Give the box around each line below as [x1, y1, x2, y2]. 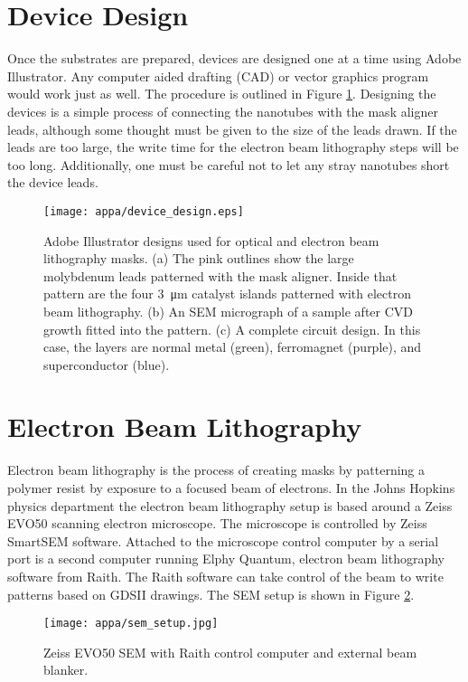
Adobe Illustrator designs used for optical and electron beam [43, 231, 379, 250]
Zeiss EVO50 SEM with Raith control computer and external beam [43, 642, 417, 661]
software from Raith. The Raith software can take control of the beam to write [7, 566, 444, 585]
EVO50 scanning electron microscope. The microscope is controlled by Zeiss [7, 514, 427, 533]
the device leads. [7, 173, 98, 192]
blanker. [43, 660, 89, 679]
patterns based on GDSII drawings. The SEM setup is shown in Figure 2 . [7, 584, 415, 603]
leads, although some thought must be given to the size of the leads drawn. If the [7, 119, 457, 138]
